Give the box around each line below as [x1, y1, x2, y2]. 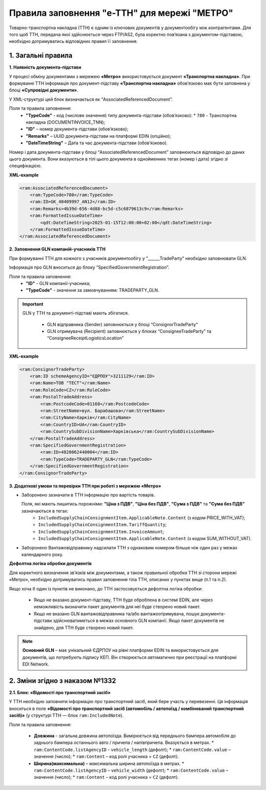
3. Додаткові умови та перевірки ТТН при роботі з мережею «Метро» [9, 483, 162, 489]
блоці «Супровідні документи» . [9, 87, 78, 93]
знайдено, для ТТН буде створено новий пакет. [33, 624, 134, 630]
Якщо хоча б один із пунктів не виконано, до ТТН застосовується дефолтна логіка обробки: [9, 585, 203, 591]
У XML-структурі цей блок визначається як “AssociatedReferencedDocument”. [9, 96, 173, 102]
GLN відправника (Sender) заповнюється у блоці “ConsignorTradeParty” [47, 321, 198, 327]
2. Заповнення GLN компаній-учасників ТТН [9, 246, 106, 252]
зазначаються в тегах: [21, 508, 68, 514]
